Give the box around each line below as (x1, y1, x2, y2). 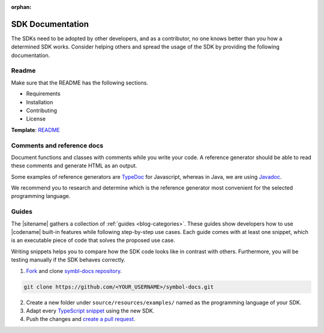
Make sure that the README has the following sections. (11, 79, 148, 86)
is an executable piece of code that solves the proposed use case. (11, 237, 175, 244)
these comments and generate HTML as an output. (11, 162, 137, 169)
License (26, 115, 46, 122)
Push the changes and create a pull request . (26, 316, 136, 323)
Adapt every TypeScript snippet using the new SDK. (26, 307, 155, 314)
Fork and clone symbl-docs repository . (26, 267, 122, 274)
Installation (26, 98, 53, 106)
